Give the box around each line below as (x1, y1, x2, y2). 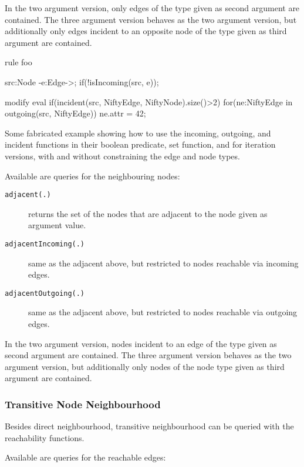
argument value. (28, 219, 86, 231)
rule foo (5, 56, 32, 68)
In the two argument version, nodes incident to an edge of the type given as (5, 337, 277, 349)
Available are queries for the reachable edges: (5, 451, 166, 463)
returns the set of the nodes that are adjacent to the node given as (28, 207, 268, 219)
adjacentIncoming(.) (5, 239, 85, 248)
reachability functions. (5, 431, 85, 443)
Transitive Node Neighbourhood (5, 396, 161, 411)
